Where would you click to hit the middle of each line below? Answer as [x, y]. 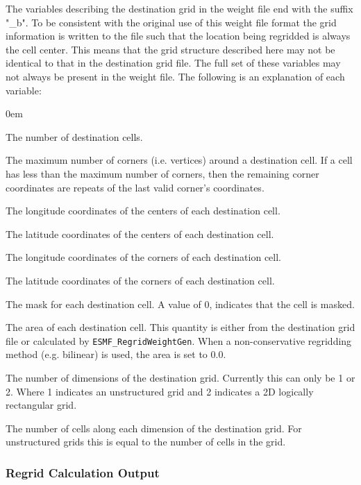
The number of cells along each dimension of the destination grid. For [154, 428]
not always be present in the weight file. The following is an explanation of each [175, 76]
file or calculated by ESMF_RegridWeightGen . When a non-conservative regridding [179, 340]
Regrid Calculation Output [83, 472]
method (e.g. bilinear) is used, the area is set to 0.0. [116, 354]
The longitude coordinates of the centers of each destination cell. [143, 211]
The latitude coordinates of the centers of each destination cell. [140, 233]
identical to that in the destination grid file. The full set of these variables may [173, 63]
